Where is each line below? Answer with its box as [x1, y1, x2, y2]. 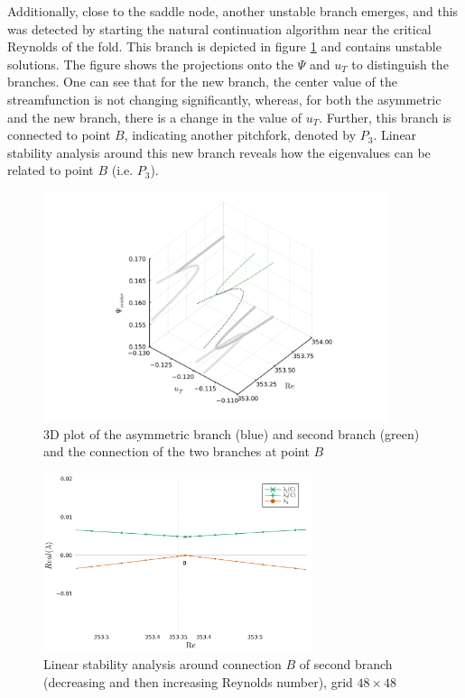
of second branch [299, 655, 393, 674]
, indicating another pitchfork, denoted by [124, 125, 357, 144]
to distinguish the [351, 54, 449, 73]
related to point [7, 161, 94, 179]
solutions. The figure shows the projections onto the [7, 54, 294, 73]
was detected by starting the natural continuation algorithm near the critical [7, 19, 432, 38]
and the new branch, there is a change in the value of [7, 107, 302, 126]
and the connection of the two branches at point [43, 442, 310, 461]
